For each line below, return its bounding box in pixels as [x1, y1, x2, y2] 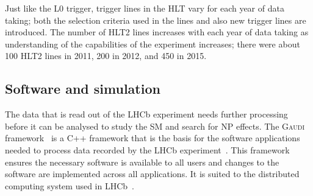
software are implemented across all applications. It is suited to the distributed [5, 167, 300, 180]
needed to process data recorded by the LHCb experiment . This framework [5, 143, 290, 156]
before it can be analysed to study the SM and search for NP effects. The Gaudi [5, 119, 305, 132]
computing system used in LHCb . [5, 179, 134, 192]
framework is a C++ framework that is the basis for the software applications [5, 131, 300, 144]
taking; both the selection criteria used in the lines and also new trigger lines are [5, 13, 306, 26]
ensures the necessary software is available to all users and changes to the [5, 155, 279, 168]
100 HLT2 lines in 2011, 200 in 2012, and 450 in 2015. [5, 49, 207, 62]
